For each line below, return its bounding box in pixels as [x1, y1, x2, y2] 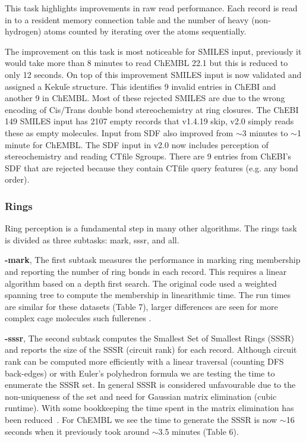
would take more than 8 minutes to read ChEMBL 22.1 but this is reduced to [5, 57, 288, 69]
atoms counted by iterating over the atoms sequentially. [44, 25, 247, 37]
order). [5, 173, 30, 186]
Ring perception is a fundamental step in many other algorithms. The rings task [5, 222, 297, 234]
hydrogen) [5, 25, 42, 37]
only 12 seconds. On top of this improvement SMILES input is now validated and [5, 68, 302, 80]
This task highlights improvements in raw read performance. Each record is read [5, 2, 298, 14]
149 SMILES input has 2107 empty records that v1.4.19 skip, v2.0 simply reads [5, 115, 294, 127]
